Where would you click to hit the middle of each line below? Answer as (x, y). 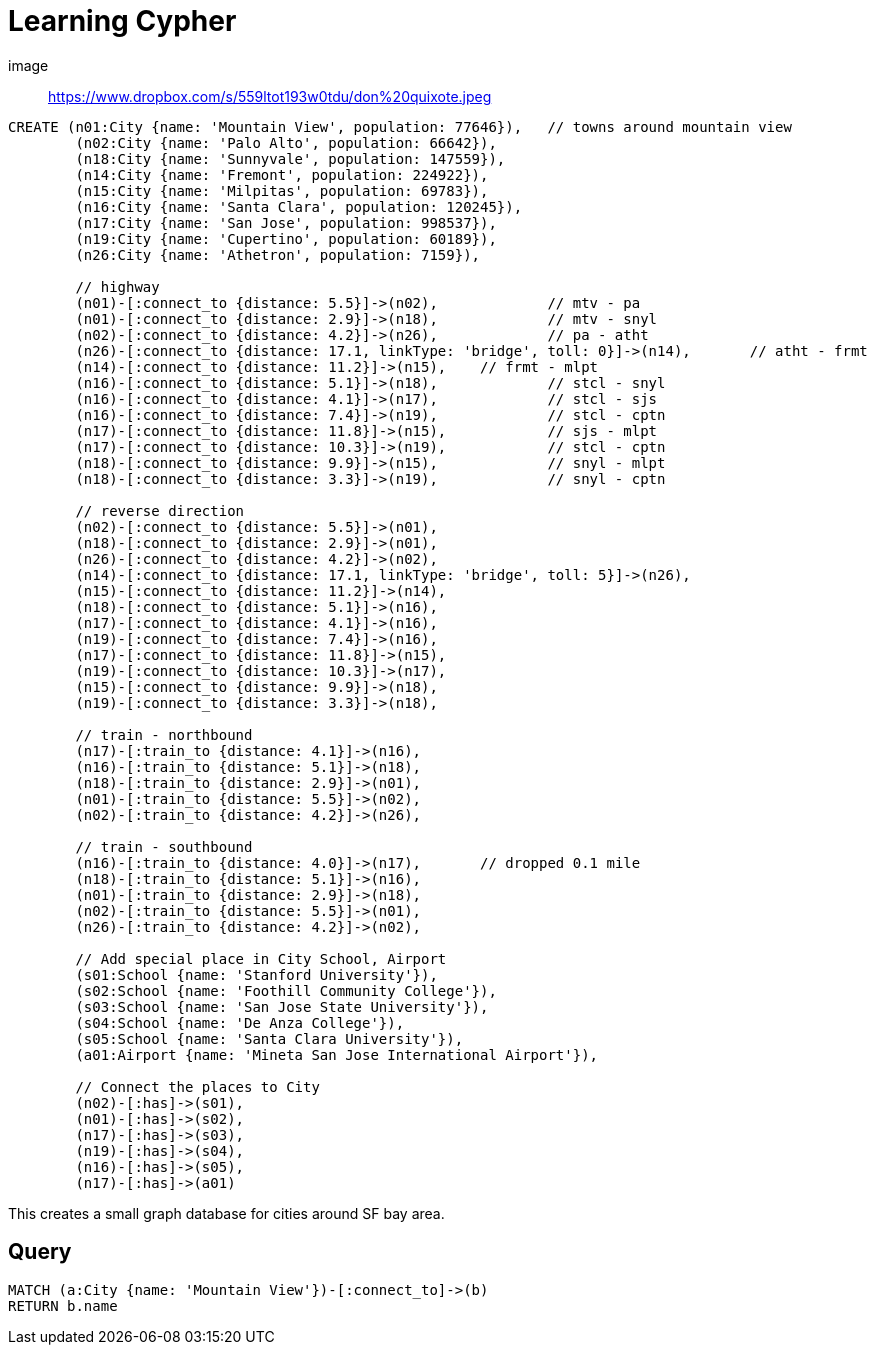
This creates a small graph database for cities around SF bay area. (226, 1213)
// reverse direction (160, 510)
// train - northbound (164, 734)
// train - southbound (164, 846)
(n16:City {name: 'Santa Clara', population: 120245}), (299, 206)
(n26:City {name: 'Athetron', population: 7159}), (278, 254)
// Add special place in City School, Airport (261, 958)
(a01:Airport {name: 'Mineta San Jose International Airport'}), (337, 1054)
